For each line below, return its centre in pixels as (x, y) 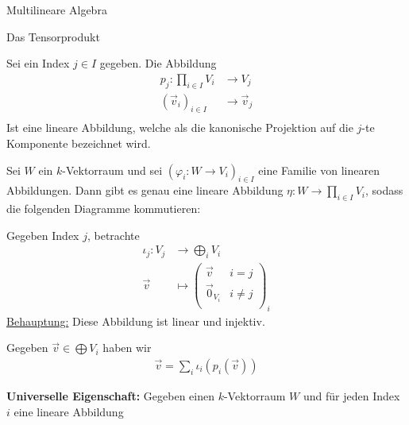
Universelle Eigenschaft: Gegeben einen (110, 396)
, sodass (384, 190)
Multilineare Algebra (57, 10)
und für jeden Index (351, 396)
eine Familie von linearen (319, 170)
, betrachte (113, 235)
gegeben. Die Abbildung (158, 63)
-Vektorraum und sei (112, 170)
